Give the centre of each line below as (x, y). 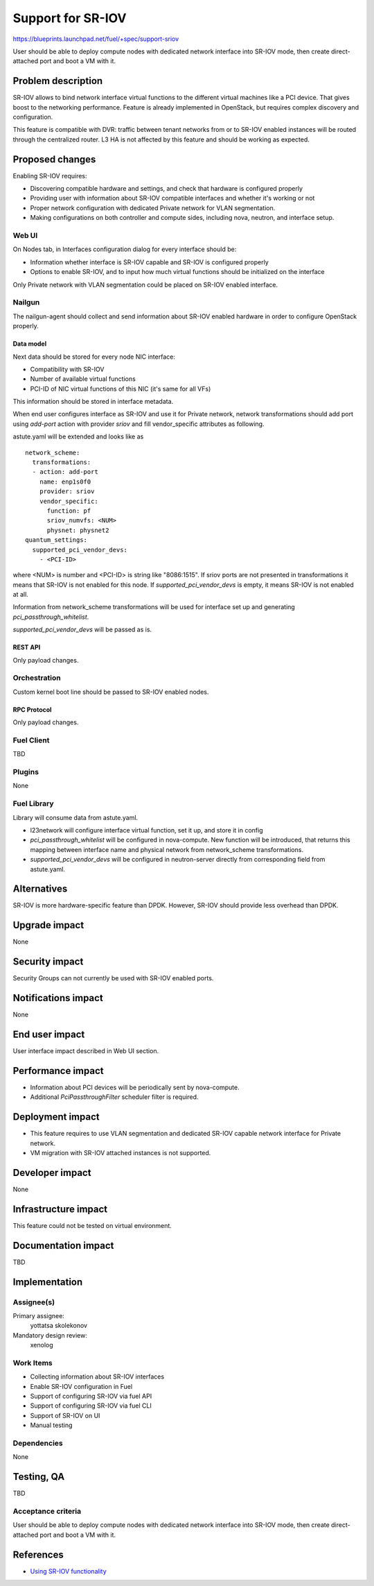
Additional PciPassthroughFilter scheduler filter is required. (114, 1097)
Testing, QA (39, 1477)
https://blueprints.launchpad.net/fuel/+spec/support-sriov (96, 39)
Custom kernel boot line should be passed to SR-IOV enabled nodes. (111, 692)
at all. (21, 595)
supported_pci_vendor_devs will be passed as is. (82, 630)
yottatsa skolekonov (59, 1326)
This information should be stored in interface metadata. (93, 402)
